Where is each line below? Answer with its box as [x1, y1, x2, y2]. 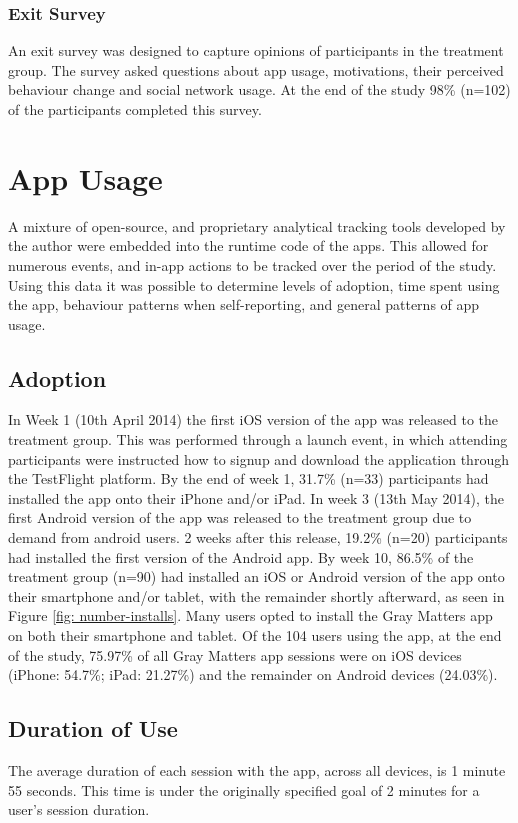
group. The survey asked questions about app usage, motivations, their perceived [8, 59, 504, 80]
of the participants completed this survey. [8, 99, 262, 119]
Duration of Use [8, 713, 178, 744]
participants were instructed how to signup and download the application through [8, 448, 509, 469]
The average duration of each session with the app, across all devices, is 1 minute [8, 760, 506, 780]
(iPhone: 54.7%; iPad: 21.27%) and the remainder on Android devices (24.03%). [8, 664, 498, 685]
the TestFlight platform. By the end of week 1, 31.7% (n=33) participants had [8, 468, 489, 489]
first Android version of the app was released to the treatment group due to [8, 507, 472, 528]
